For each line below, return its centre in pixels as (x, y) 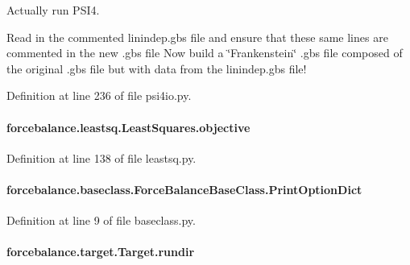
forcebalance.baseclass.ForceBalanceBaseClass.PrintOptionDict (184, 189)
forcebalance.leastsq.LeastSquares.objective (128, 127)
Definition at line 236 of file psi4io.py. (99, 95)
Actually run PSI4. (53, 10)
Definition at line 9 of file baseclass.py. (101, 220)
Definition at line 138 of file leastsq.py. (101, 157)
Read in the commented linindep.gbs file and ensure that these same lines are (197, 37)
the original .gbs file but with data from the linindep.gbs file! (157, 68)
